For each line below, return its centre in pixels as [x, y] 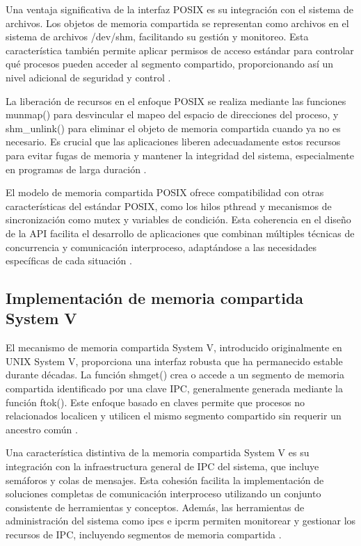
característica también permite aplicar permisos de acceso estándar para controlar [180, 50]
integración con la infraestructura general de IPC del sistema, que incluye [162, 466]
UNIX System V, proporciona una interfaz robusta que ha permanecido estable [174, 361]
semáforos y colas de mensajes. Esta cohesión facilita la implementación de [165, 480]
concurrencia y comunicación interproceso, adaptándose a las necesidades [161, 247]
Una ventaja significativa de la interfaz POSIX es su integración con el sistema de [179, 9]
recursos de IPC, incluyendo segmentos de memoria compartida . [144, 534]
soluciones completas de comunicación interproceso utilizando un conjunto [163, 493]
